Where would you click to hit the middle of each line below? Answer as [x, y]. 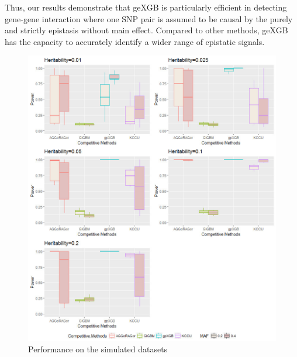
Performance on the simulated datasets [98, 349]
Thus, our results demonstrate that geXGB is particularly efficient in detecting [146, 7]
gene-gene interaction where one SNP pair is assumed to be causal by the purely [149, 18]
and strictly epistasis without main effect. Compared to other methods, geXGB [146, 30]
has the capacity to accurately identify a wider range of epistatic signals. [135, 41]
